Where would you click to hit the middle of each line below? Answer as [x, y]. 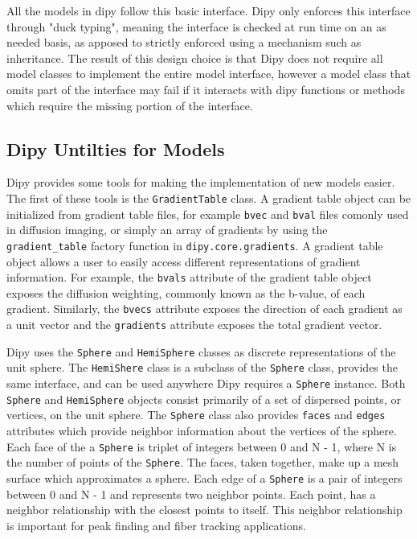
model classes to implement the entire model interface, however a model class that [209, 74]
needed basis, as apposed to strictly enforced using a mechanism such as [184, 42]
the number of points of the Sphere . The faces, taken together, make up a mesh [203, 462]
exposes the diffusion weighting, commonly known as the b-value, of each [186, 292]
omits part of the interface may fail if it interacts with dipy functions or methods [206, 89]
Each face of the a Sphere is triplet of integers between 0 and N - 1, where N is [202, 446]
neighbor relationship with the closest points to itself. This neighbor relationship [204, 510]
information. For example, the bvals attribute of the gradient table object [189, 277]
